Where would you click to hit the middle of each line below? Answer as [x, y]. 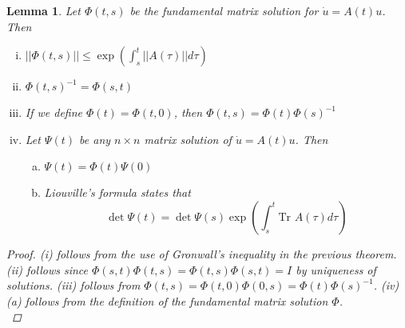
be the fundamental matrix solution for [224, 10]
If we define [54, 112]
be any [95, 139]
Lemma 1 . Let [44, 10]
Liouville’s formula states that [117, 192]
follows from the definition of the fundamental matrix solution [177, 300]
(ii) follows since [48, 269]
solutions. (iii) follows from [73, 285]
